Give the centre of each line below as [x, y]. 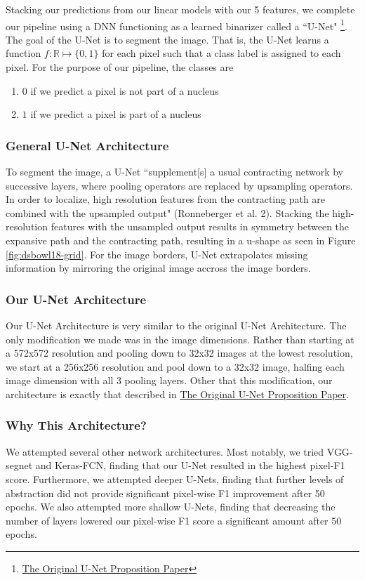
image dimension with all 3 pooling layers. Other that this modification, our [169, 380]
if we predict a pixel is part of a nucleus [116, 114]
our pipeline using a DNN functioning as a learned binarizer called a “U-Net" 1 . [177, 25]
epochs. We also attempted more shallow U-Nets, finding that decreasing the [171, 507]
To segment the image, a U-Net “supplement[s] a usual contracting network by [174, 172]
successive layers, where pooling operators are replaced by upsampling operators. [179, 185]
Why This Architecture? [76, 425]
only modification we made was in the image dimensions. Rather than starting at [180, 339]
